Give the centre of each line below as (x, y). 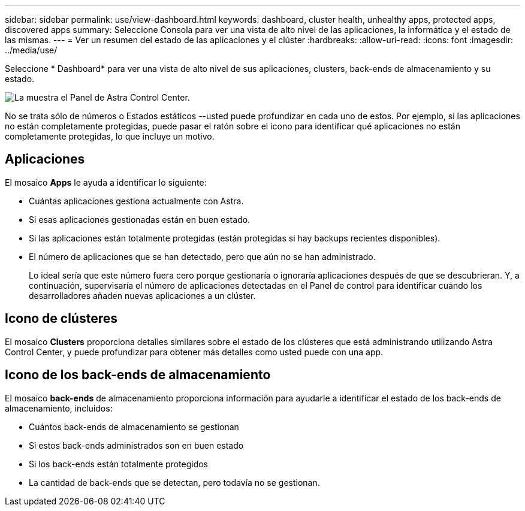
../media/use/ (31, 50)
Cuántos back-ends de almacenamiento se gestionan (134, 427)
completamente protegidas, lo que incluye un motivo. (110, 136)
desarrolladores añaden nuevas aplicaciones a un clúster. (142, 295)
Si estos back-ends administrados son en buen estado (136, 445)
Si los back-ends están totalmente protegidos (119, 464)
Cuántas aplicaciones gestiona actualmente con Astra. (136, 201)
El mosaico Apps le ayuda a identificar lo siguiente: (106, 182)
